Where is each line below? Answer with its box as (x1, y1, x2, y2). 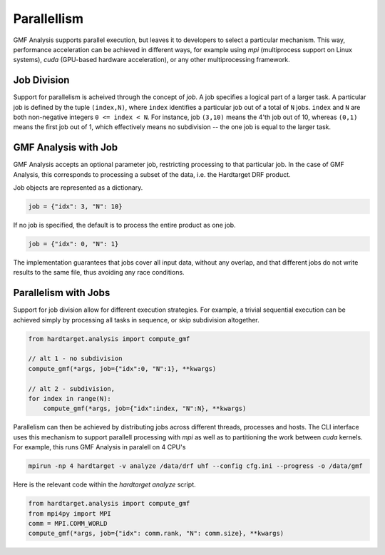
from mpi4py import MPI (28, 509, 112, 517)
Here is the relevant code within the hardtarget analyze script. (13, 480, 196, 489)
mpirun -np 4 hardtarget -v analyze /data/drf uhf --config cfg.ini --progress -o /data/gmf (28, 462, 363, 470)
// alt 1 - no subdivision (28, 355, 123, 363)
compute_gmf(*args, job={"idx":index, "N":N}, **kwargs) (43, 404, 247, 413)
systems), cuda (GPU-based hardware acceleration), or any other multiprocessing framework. (13, 56, 290, 64)
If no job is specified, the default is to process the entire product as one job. (13, 221, 236, 230)
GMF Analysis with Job (13, 141, 118, 153)
